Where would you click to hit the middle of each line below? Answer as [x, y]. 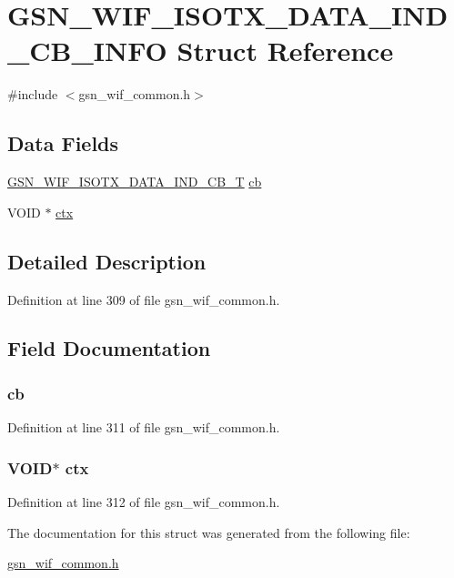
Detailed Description [107, 261]
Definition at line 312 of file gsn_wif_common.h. [144, 501]
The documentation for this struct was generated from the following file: [209, 532]
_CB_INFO [87, 51]
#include [33, 94]
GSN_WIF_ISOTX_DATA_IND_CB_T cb [135, 182]
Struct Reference [285, 51]
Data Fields [63, 143]
